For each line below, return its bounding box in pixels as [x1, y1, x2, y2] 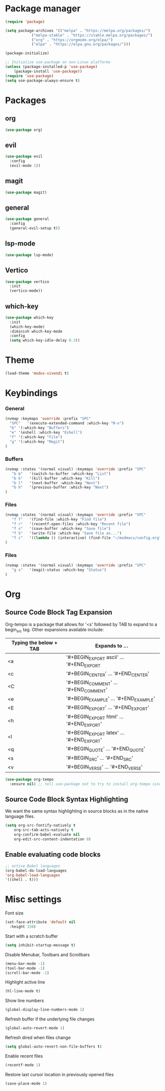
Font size [5, 910, 24, 916]
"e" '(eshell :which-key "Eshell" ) [9, 430, 82, 435]
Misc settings [5, 894, 62, 905]
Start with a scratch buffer [5, 933, 58, 939]
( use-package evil [5, 154, 43, 159]
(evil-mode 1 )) [9, 163, 41, 168]
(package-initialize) [5, 51, 50, 56]
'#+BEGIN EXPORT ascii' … [66, 654, 124, 662]
